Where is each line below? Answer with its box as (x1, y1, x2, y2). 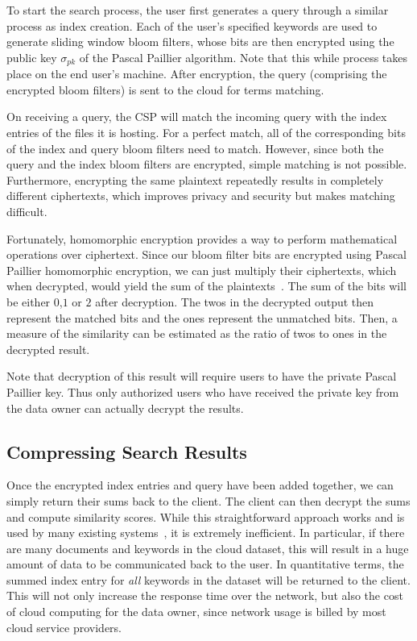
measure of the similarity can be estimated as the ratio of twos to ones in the (6, 325, 387, 342)
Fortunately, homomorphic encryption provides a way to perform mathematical (6, 230, 398, 247)
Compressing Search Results (6, 439, 247, 464)
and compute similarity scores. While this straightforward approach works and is (6, 508, 405, 525)
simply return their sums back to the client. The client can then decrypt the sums (6, 492, 411, 509)
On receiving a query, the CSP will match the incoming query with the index (6, 108, 387, 125)
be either (6, 293, 51, 310)
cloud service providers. (6, 618, 122, 635)
